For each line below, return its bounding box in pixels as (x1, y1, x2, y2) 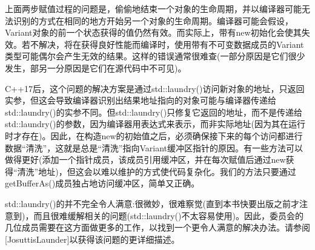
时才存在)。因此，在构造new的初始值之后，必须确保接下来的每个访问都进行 (5, 129, 303, 142)
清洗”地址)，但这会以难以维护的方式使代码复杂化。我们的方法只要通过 (17, 165, 296, 177)
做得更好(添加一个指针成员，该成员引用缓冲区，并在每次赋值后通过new (5, 153, 286, 166)
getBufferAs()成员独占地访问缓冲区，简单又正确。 (5, 177, 200, 189)
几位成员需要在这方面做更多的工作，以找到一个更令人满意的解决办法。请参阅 (5, 221, 310, 234)
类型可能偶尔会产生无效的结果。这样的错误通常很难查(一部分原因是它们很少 (5, 50, 305, 62)
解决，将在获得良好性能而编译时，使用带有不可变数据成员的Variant (38, 38, 304, 50)
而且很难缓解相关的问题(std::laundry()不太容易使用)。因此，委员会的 (33, 209, 303, 222)
